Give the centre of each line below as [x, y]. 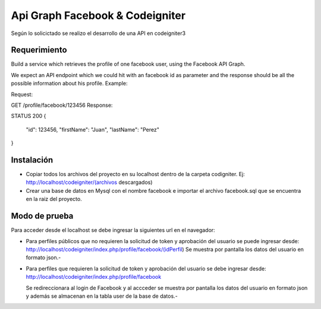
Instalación [32, 160]
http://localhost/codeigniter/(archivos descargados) [89, 182]
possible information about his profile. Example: [69, 84]
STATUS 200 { [29, 116]
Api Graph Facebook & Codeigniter [98, 15]
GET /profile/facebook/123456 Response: [62, 105]
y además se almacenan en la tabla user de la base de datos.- [102, 296]
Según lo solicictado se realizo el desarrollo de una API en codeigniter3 [98, 33]
